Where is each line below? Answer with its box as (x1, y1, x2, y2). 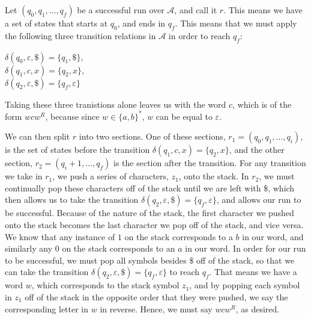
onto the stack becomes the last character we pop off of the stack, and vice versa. (5, 218, 304, 231)
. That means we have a (209, 265, 297, 278)
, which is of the (232, 98, 292, 110)
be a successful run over (77, 4, 165, 16)
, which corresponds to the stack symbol (31, 279, 180, 291)
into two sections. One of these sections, (79, 130, 226, 143)
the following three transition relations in (5, 29, 156, 42)
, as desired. (235, 302, 280, 315)
